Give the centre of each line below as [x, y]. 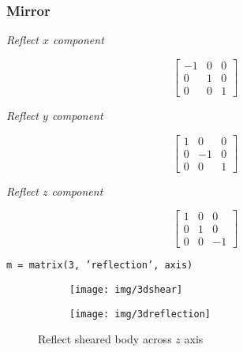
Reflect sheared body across [105, 339]
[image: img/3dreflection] [140, 314]
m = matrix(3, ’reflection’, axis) [100, 266]
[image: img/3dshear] [126, 289]
